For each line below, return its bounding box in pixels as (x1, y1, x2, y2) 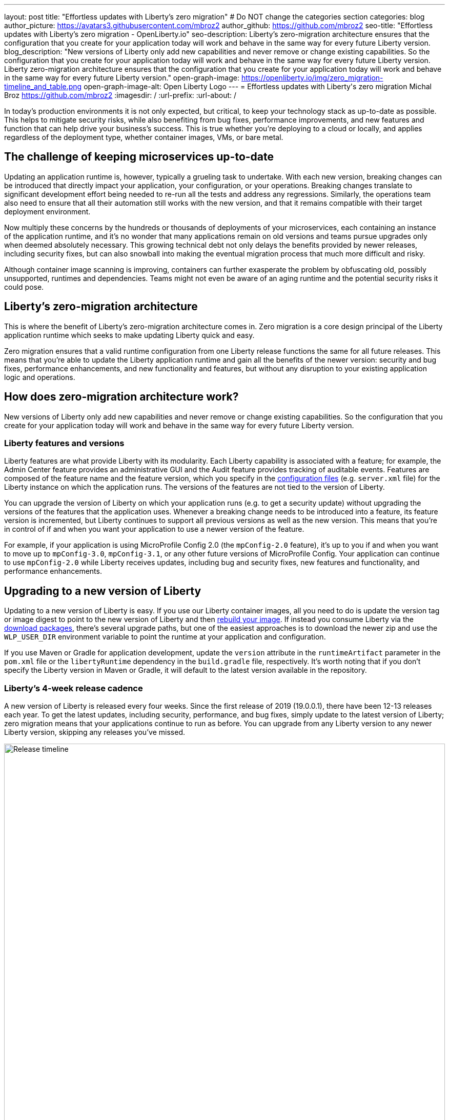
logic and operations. (4, 372, 75, 382)
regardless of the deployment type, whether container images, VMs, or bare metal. (4, 133, 283, 142)
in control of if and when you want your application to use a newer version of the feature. (4, 525, 304, 534)
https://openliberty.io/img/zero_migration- (241, 73, 383, 82)
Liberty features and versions (4, 437, 125, 448)
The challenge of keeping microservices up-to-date (4, 150, 274, 164)
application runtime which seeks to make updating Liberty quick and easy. (4, 330, 255, 339)
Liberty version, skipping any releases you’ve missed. (4, 727, 186, 736)
